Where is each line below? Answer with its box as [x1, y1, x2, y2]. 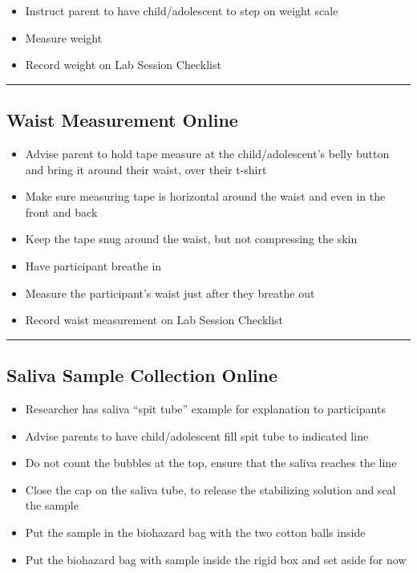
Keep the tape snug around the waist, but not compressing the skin [25, 230, 358, 247]
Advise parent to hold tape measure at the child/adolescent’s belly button [25, 144, 390, 161]
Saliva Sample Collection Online [6, 363, 278, 388]
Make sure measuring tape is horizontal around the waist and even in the [25, 188, 386, 205]
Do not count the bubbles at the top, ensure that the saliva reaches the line [25, 454, 397, 471]
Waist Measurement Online [6, 108, 238, 132]
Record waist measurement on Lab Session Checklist [25, 311, 284, 328]
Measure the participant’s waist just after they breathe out [25, 284, 315, 301]
